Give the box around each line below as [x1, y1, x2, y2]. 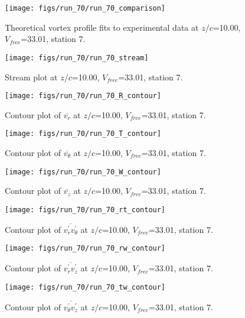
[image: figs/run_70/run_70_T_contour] [5, 129, 161, 138]
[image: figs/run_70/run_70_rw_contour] [5, 244, 166, 253]
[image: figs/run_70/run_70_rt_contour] [5, 205, 166, 214]
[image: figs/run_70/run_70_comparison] [5, 4, 166, 12]
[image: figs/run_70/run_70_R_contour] [5, 92, 161, 100]
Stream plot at [5, 70, 58, 83]
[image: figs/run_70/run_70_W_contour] [5, 167, 161, 176]
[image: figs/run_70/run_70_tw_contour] [5, 283, 166, 291]
